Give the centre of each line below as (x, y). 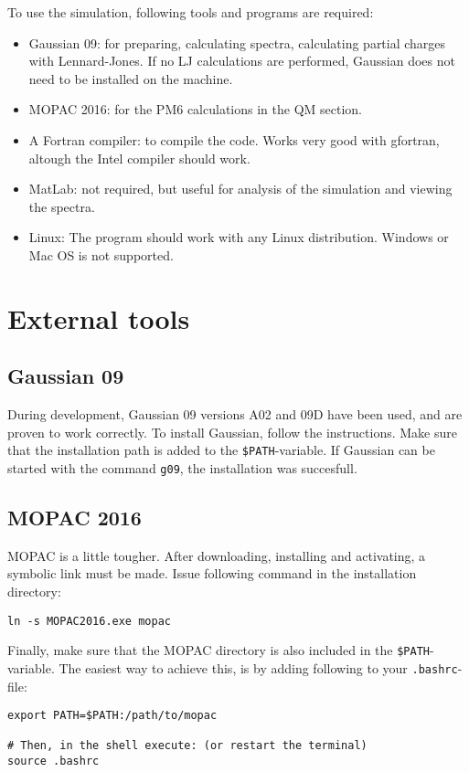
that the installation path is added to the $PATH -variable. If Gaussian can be (221, 450)
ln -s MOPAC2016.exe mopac (89, 621)
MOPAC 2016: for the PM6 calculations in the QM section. (196, 109)
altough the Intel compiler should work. (139, 158)
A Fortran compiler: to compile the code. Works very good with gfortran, (234, 139)
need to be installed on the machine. (131, 78)
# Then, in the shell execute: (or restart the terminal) (187, 746)
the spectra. (62, 206)
